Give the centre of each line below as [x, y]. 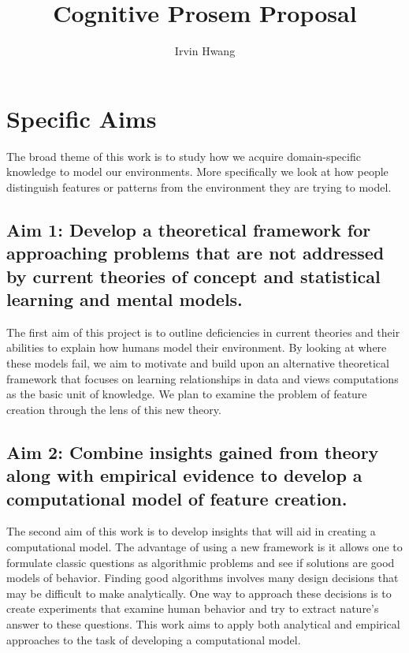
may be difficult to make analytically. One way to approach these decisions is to [199, 593]
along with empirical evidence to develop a [184, 475]
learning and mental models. [125, 299]
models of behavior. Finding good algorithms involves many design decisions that [203, 578]
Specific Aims [82, 118]
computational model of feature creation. [177, 498]
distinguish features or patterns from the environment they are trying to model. [199, 187]
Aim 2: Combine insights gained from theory [193, 452]
